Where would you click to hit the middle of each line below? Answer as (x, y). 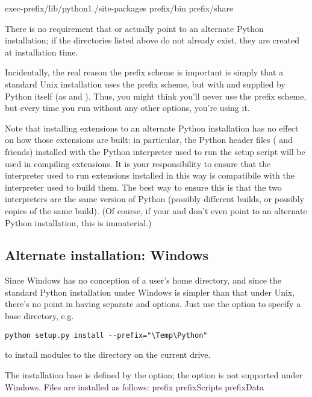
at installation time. (42, 52)
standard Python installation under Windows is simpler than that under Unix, (150, 292)
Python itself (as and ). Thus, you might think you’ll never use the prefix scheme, (156, 96)
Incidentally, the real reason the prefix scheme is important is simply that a (144, 72)
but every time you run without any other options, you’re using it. (127, 108)
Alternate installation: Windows (107, 255)
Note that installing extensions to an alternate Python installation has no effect (152, 128)
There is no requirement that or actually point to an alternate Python (134, 28)
